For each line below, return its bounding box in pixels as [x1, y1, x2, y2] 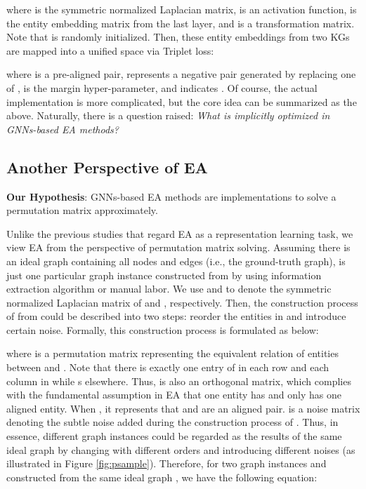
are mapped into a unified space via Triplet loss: [6, 43, 214, 58]
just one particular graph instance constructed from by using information [6, 267, 322, 282]
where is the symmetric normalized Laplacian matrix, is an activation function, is [6, 2, 357, 16]
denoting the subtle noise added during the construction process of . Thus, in [6, 415, 339, 429]
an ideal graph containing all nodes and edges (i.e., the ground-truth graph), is [6, 253, 346, 268]
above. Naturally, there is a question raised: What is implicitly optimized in [6, 108, 330, 123]
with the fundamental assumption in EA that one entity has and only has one [6, 387, 341, 402]
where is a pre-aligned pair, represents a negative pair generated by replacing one [6, 67, 356, 81]
